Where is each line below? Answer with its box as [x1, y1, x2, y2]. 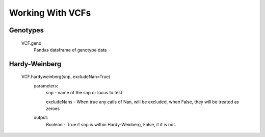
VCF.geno [21, 40, 42, 46]
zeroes [46, 106, 60, 111]
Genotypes [9, 26, 44, 34]
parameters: [33, 82, 58, 88]
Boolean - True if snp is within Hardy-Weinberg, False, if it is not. [46, 121, 177, 127]
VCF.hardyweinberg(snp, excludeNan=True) [21, 74, 110, 80]
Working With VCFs [9, 7, 91, 18]
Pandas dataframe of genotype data [33, 47, 107, 53]
